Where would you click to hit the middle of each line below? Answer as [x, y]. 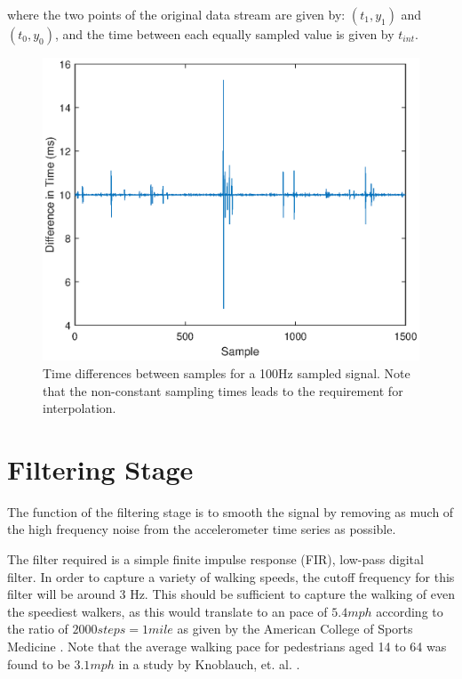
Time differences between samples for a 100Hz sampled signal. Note [227, 372]
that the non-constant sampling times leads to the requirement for [223, 390]
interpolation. [80, 408]
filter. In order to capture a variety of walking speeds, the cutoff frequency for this [231, 576]
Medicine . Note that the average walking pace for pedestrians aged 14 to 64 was [227, 647]
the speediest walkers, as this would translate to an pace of [167, 611]
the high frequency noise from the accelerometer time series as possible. [202, 529]
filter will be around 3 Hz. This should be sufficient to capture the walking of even [231, 594]
